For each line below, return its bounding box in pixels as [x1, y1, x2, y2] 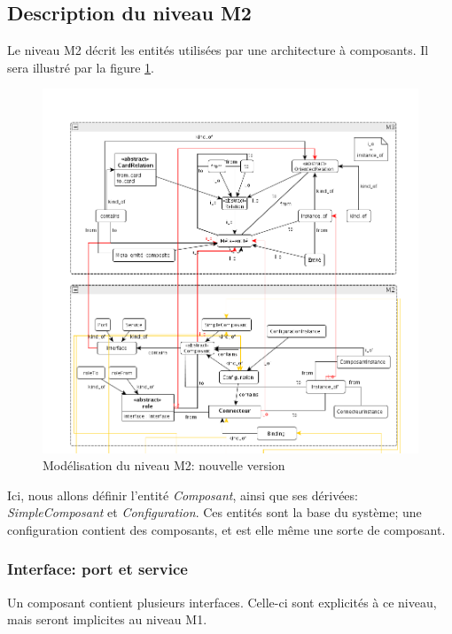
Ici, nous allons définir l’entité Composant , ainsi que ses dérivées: [7, 485, 358, 504]
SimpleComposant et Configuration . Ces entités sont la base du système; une [7, 503, 422, 522]
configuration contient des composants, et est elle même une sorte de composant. [7, 520, 446, 538]
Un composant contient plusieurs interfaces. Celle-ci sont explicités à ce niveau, [7, 592, 437, 611]
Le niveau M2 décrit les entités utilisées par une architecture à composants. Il [7, 41, 429, 59]
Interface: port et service [7, 558, 188, 580]
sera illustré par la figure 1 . [7, 58, 154, 76]
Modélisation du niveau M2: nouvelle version [43, 456, 285, 475]
